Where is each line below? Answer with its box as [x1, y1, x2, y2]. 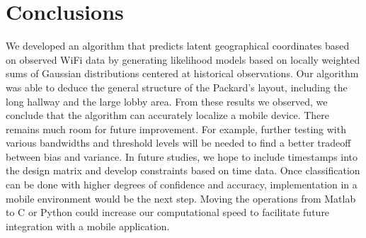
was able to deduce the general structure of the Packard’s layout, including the [6, 79, 348, 94]
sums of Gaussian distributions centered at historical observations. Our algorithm [6, 66, 359, 81]
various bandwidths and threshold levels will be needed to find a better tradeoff [6, 135, 351, 150]
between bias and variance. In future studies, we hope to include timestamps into [6, 149, 358, 164]
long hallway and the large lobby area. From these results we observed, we [6, 93, 328, 108]
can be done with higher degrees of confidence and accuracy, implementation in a [6, 177, 358, 192]
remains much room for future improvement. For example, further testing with [6, 121, 346, 136]
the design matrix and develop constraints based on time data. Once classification [6, 163, 360, 178]
